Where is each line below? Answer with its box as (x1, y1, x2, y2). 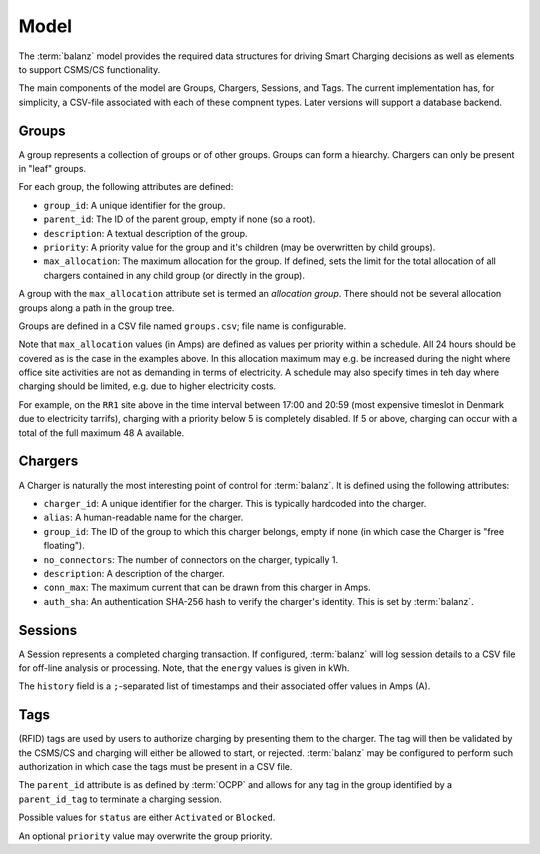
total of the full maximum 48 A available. (18, 426, 185, 439)
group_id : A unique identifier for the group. (43, 199, 226, 211)
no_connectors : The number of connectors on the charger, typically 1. (43, 553, 339, 565)
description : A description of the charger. (43, 567, 225, 579)
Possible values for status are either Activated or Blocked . (18, 811, 276, 824)
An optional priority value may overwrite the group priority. (18, 830, 273, 842)
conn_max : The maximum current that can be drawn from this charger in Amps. (43, 581, 372, 594)
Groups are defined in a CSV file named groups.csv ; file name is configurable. (18, 320, 347, 332)
